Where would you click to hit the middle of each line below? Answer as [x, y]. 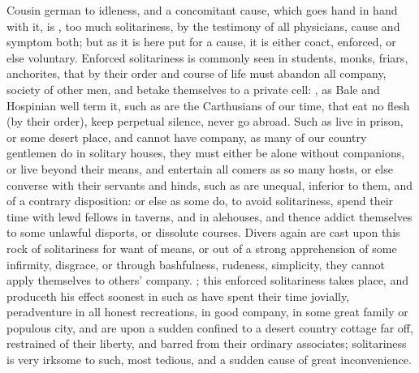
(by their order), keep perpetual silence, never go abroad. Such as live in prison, [205, 121]
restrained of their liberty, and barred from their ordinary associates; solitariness [207, 343]
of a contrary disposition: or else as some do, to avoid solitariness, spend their [200, 201]
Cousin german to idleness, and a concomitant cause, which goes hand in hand [202, 10]
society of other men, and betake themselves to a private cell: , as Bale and [193, 89]
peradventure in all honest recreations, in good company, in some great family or [207, 312]
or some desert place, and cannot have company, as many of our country [187, 137]
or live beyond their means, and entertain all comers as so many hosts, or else [200, 168]
